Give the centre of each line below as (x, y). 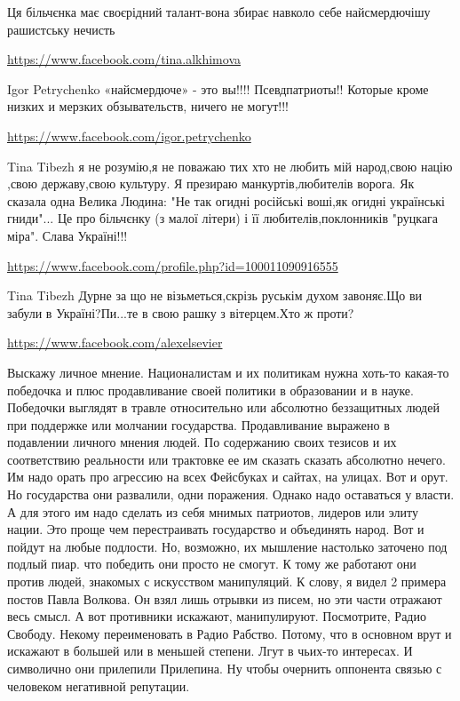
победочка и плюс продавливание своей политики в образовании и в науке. (210, 390)
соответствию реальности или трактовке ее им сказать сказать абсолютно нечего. (226, 459)
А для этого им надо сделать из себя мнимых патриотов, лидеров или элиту (213, 511)
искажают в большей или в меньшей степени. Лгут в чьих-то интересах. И (210, 651)
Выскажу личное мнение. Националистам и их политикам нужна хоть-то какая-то (228, 372)
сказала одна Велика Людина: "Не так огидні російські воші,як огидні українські (226, 200)
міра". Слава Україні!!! (67, 235)
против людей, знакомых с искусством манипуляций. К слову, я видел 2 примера (227, 582)
